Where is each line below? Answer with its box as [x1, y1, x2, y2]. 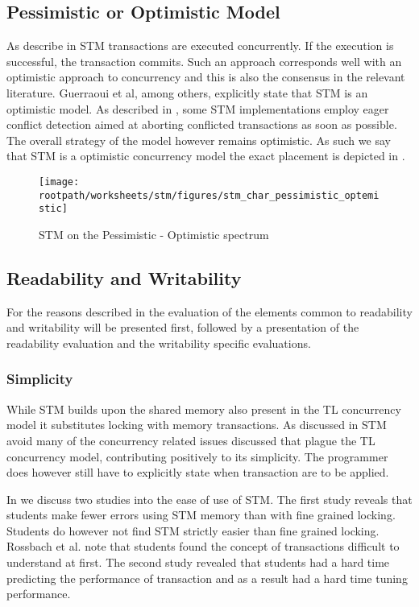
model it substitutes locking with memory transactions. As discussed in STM [6, 416, 387, 433]
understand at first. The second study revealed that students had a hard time [6, 554, 390, 571]
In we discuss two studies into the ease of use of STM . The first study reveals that [6, 490, 413, 507]
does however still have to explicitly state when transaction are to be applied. [6, 464, 389, 481]
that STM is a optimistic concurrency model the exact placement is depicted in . [6, 147, 405, 164]
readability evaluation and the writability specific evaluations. [6, 334, 311, 351]
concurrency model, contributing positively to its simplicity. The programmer [6, 448, 388, 465]
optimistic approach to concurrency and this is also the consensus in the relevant [6, 68, 405, 85]
